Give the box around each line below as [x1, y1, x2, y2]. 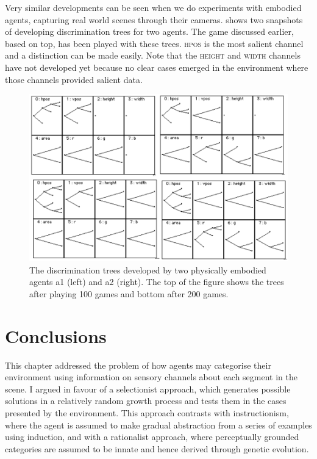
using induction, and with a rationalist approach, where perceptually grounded [5, 430, 299, 443]
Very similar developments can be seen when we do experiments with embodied [5, 1, 302, 13]
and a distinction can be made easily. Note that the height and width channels [5, 49, 301, 62]
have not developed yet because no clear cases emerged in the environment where [5, 60, 308, 73]
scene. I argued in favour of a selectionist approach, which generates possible [5, 382, 291, 395]
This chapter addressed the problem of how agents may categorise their [5, 358, 271, 371]
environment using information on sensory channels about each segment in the [5, 370, 298, 383]
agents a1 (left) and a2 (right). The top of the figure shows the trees [29, 275, 284, 288]
